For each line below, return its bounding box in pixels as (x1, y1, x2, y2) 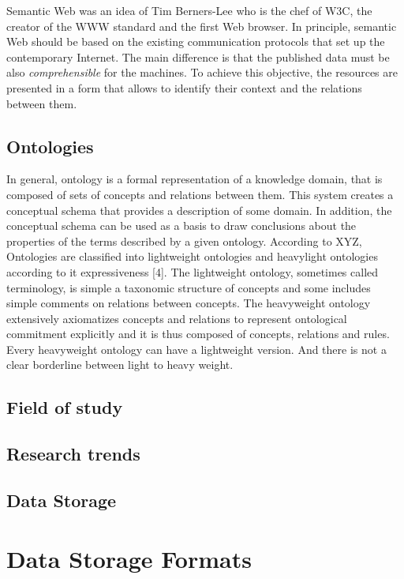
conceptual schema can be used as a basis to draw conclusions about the (6, 217, 357, 234)
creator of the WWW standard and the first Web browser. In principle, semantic (6, 17, 397, 34)
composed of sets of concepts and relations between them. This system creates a (6, 186, 394, 202)
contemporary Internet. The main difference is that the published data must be (6, 48, 390, 65)
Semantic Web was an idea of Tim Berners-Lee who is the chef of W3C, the (6, 2, 372, 18)
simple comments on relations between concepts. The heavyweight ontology (6, 295, 371, 311)
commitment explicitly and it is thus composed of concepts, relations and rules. (6, 325, 390, 342)
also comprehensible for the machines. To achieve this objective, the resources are (6, 64, 398, 81)
